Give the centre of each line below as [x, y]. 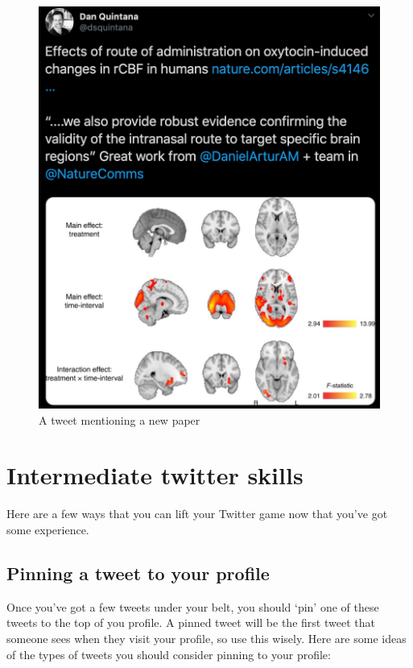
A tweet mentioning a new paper [120, 419]
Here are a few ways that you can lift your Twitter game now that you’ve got [197, 514]
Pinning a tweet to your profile [138, 573]
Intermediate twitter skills [155, 475]
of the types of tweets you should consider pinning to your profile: [169, 654]
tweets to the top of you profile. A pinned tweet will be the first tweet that [191, 622]
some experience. [48, 529]
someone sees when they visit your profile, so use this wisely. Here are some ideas [206, 638]
